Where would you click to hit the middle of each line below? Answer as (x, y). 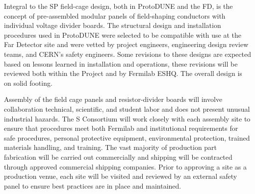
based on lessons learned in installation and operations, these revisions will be (121, 63)
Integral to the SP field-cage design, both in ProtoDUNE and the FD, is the (118, 6)
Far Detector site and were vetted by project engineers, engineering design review (126, 44)
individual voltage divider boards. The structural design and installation (113, 25)
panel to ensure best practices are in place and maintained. (93, 185)
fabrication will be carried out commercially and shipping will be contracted (118, 157)
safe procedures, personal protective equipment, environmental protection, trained (127, 137)
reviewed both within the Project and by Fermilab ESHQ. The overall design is (123, 73)
